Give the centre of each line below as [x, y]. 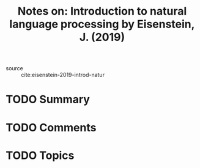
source [15, 68]
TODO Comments [51, 127]
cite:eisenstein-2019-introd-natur [63, 75]
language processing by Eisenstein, [102, 24]
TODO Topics [40, 155]
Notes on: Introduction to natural [102, 11]
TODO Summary [48, 100]
